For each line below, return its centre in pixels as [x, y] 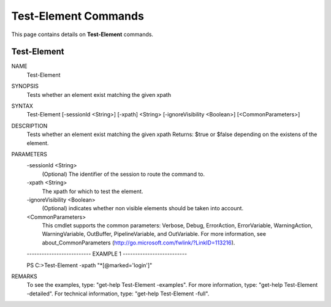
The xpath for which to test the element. [93, 191]
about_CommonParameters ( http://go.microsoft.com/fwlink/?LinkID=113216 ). [139, 243]
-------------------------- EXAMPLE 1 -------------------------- [107, 254]
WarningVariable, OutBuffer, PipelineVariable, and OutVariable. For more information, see [154, 234]
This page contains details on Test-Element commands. [82, 34]
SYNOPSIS [25, 86]
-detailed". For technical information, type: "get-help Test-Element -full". [118, 294]
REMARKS [24, 276]
